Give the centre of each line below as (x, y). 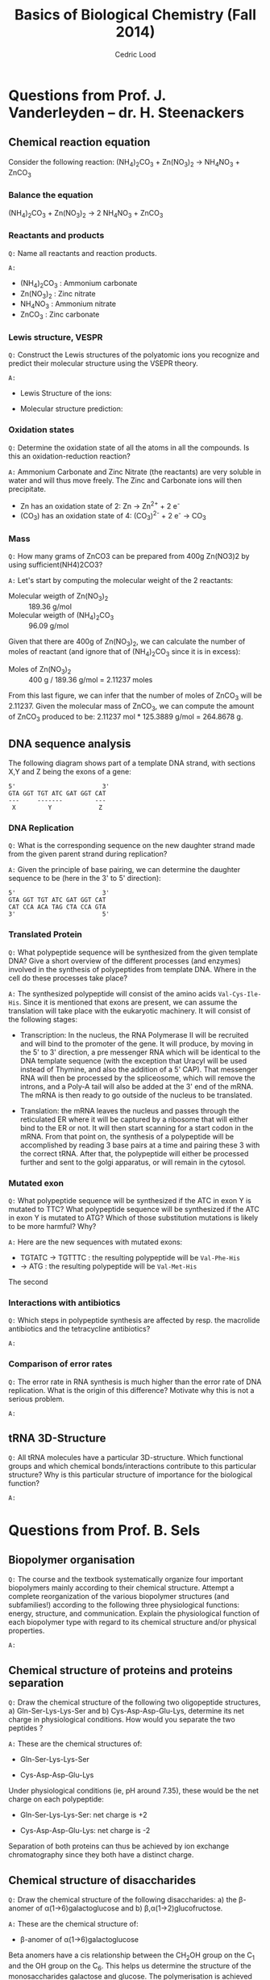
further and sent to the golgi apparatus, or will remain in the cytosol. (133, 1162)
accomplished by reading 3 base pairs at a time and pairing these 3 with (140, 1145)
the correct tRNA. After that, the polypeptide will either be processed (134, 1153)
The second (28, 1282)
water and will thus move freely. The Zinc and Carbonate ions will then (125, 480)
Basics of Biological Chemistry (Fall (135, 15)
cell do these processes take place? (68, 978)
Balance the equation (51, 195)
